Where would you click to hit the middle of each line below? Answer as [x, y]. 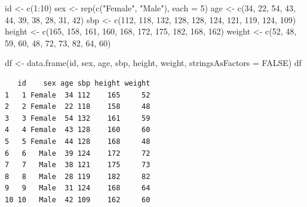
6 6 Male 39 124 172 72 [78, 153]
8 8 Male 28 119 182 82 [78, 176]
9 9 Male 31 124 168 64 [78, 188]
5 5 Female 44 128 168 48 [78, 141]
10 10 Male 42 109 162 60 [78, 200]
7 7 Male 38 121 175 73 [78, 165]
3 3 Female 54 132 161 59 [78, 118]
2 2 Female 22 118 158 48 [78, 107]
